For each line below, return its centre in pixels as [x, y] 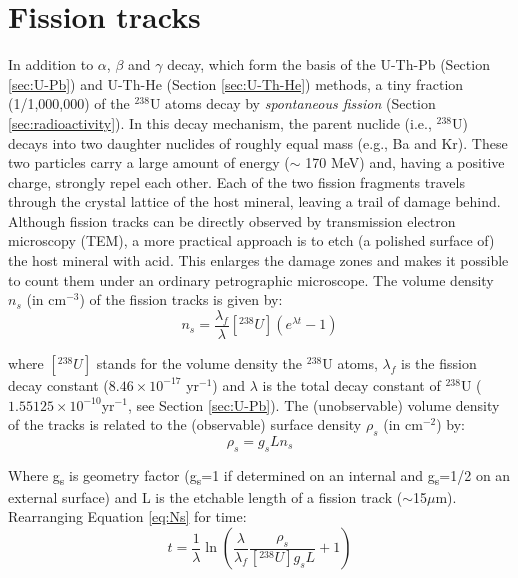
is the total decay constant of [351, 384]
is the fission [438, 362]
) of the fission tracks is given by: [181, 299]
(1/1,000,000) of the [69, 103]
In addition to [51, 64]
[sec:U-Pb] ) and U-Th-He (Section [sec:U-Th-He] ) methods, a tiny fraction [236, 83]
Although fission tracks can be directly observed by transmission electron [232, 220]
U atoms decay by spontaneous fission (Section [292, 103]
